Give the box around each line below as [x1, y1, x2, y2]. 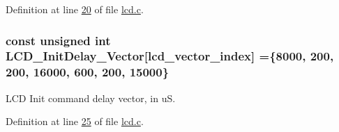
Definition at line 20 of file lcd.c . [6, 2, 144, 16]
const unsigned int [6, 31, 111, 49]
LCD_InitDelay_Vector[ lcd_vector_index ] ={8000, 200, [6, 47, 334, 65]
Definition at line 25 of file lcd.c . [6, 114, 144, 129]
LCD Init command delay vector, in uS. [6, 90, 176, 105]
